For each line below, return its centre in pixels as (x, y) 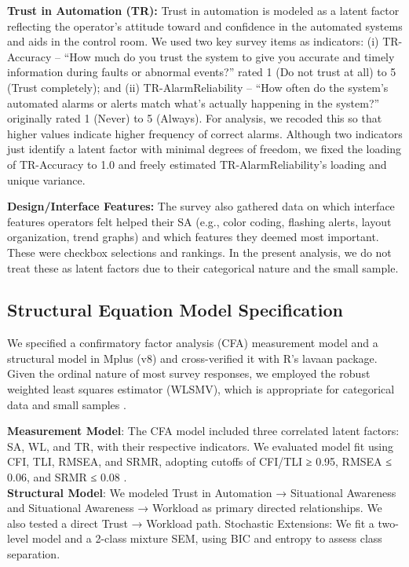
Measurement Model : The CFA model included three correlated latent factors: (203, 431)
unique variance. (46, 179)
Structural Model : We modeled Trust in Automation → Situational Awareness (202, 492)
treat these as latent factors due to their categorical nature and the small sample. (203, 267)
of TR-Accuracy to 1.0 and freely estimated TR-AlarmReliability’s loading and (197, 164)
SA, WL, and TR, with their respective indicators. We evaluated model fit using (200, 446)
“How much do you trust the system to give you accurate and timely (229, 56)
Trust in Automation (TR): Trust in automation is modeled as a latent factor (203, 10)
